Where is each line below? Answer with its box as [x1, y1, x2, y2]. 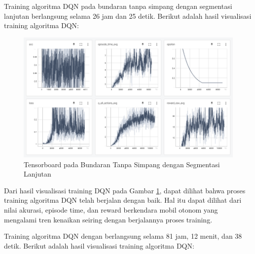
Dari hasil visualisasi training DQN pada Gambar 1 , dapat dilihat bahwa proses [4, 185, 246, 195]
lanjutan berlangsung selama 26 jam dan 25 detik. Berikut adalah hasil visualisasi [4, 10, 252, 21]
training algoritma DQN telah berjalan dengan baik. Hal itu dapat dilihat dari [4, 195, 242, 205]
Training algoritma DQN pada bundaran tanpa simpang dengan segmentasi [4, 1, 232, 11]
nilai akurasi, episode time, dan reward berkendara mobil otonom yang [4, 204, 218, 215]
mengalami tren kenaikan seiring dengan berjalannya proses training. [4, 214, 213, 224]
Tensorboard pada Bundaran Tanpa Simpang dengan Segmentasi [24, 159, 220, 169]
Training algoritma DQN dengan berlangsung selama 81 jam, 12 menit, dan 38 [4, 231, 242, 241]
